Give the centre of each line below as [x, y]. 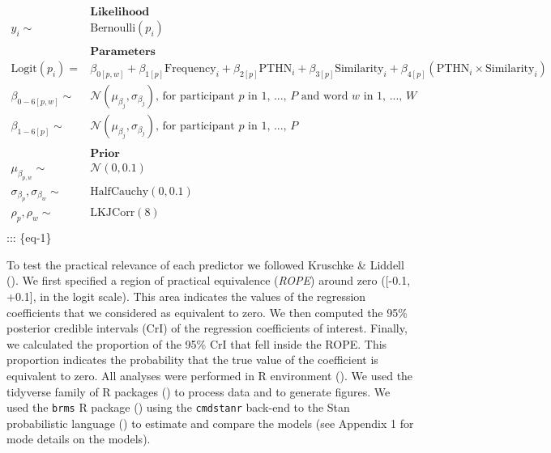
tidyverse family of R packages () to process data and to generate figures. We [199, 391]
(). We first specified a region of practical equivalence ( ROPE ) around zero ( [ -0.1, [209, 280]
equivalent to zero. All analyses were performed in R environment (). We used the [210, 375]
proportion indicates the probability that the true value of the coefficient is [192, 360]
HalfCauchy [120, 191]
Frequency [190, 69]
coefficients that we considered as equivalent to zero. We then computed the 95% [207, 312]
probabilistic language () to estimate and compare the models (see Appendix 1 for [210, 423]
